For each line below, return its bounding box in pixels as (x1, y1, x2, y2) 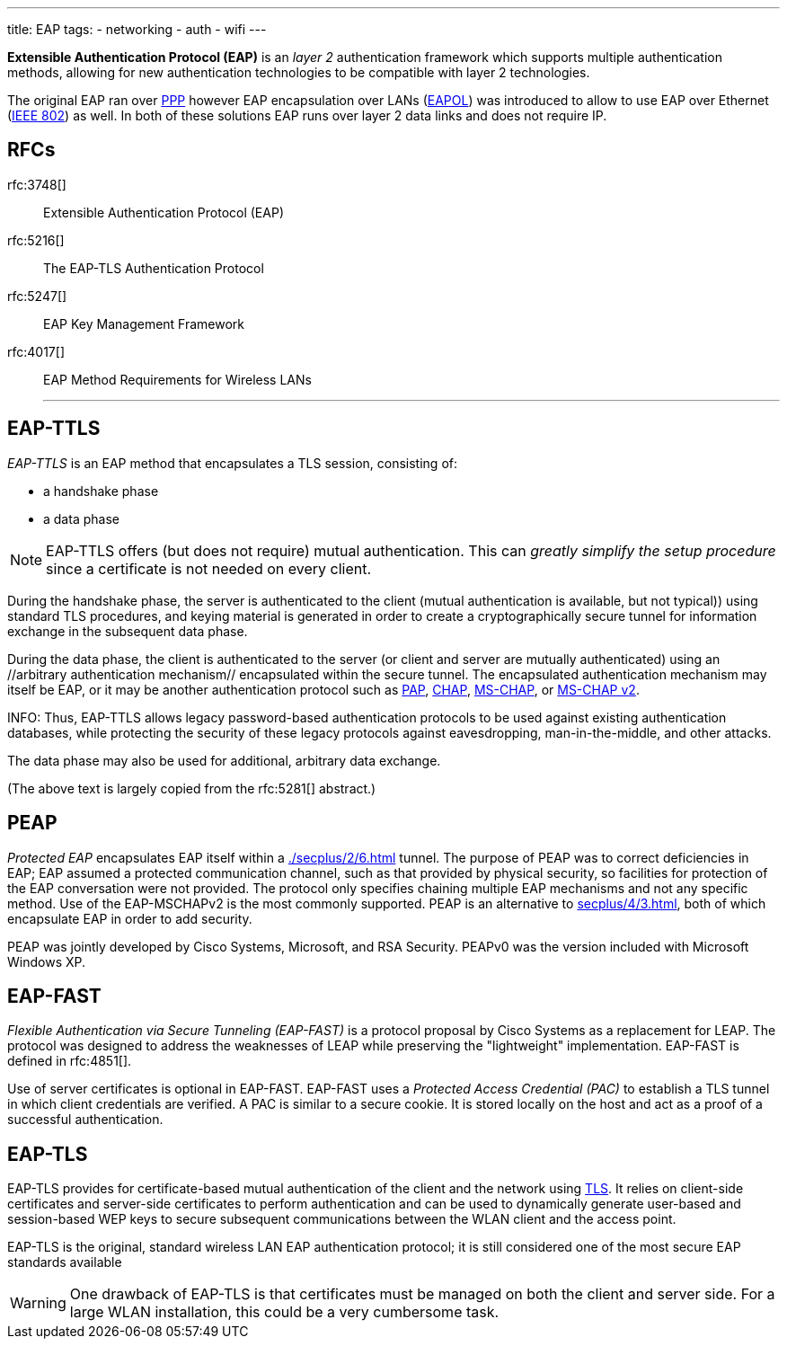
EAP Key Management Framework (43, 315, 245, 332)
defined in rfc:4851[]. (7, 1053, 132, 1069)
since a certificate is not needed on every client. (46, 559, 372, 578)
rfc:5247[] (7, 288, 67, 304)
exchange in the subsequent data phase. (7, 623, 248, 639)
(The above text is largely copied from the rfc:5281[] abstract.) (7, 780, 376, 796)
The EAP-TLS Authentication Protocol (43, 260, 264, 276)
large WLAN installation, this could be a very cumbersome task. (69, 1303, 500, 1322)
